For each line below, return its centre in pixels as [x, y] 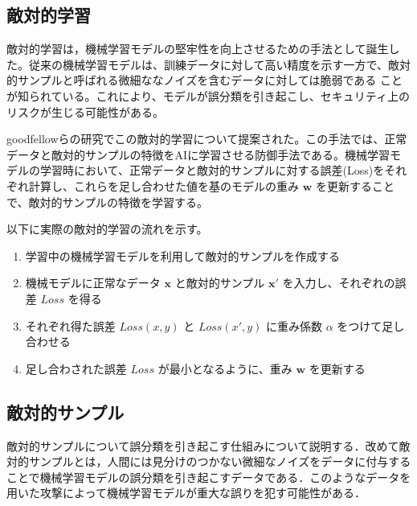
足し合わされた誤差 [76, 368]
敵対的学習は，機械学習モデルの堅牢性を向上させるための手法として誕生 [198, 49]
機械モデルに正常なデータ [93, 283]
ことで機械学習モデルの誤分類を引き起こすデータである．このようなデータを [209, 477]
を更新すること [355, 185]
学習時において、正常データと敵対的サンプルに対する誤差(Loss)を [212, 170]
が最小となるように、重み [225, 368]
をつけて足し [371, 325]
